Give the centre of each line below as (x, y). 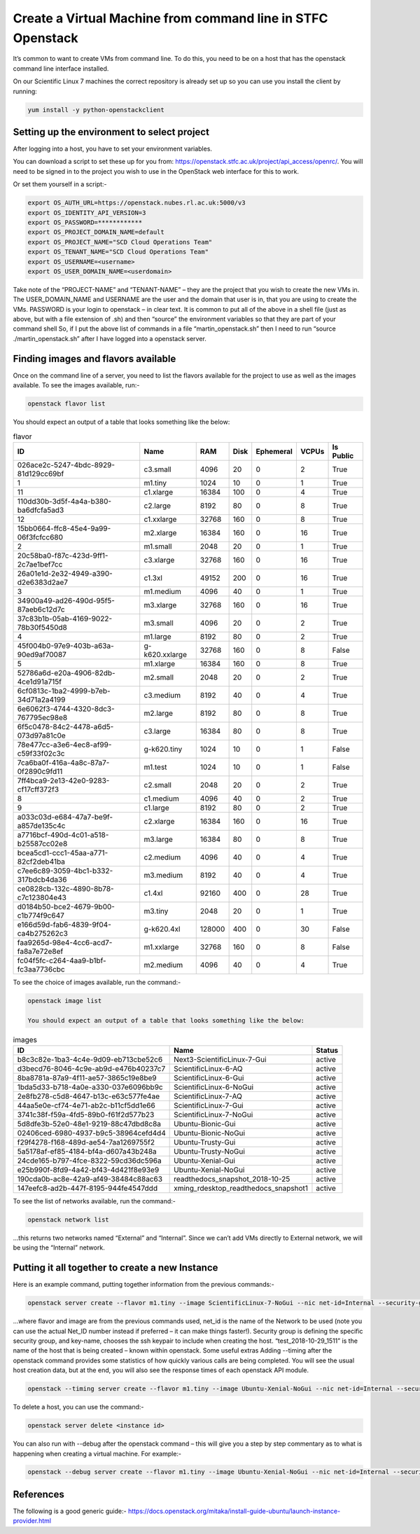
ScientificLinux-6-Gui (209, 1077)
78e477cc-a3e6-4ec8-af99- (64, 745)
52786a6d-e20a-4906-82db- (66, 672)
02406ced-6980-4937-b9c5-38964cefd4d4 (91, 1133)
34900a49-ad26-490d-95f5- (66, 600)
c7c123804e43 (42, 897)
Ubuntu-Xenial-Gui (205, 1161)
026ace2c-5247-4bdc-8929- (66, 464)
